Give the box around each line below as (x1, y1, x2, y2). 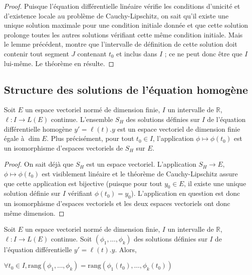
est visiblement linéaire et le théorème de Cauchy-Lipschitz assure (42, 168, 238, 178)
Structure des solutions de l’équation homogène (4, 82, 248, 97)
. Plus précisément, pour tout (47, 133, 134, 143)
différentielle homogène (4, 123, 72, 134)
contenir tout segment (4, 48, 69, 58)
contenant (77, 48, 107, 58)
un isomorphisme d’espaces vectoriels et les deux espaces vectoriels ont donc (4, 198, 231, 208)
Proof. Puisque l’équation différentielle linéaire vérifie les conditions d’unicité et (4, 1, 240, 11)
